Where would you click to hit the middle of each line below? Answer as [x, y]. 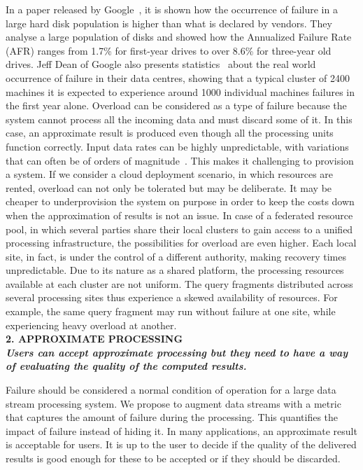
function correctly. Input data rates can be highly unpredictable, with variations [177, 146]
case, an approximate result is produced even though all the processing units [170, 133]
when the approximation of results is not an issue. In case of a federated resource [179, 215]
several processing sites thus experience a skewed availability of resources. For [172, 297]
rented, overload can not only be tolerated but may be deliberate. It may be [169, 187]
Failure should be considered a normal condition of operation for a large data [171, 390]
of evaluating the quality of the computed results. [126, 366]
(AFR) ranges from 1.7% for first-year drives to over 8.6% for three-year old [169, 50]
